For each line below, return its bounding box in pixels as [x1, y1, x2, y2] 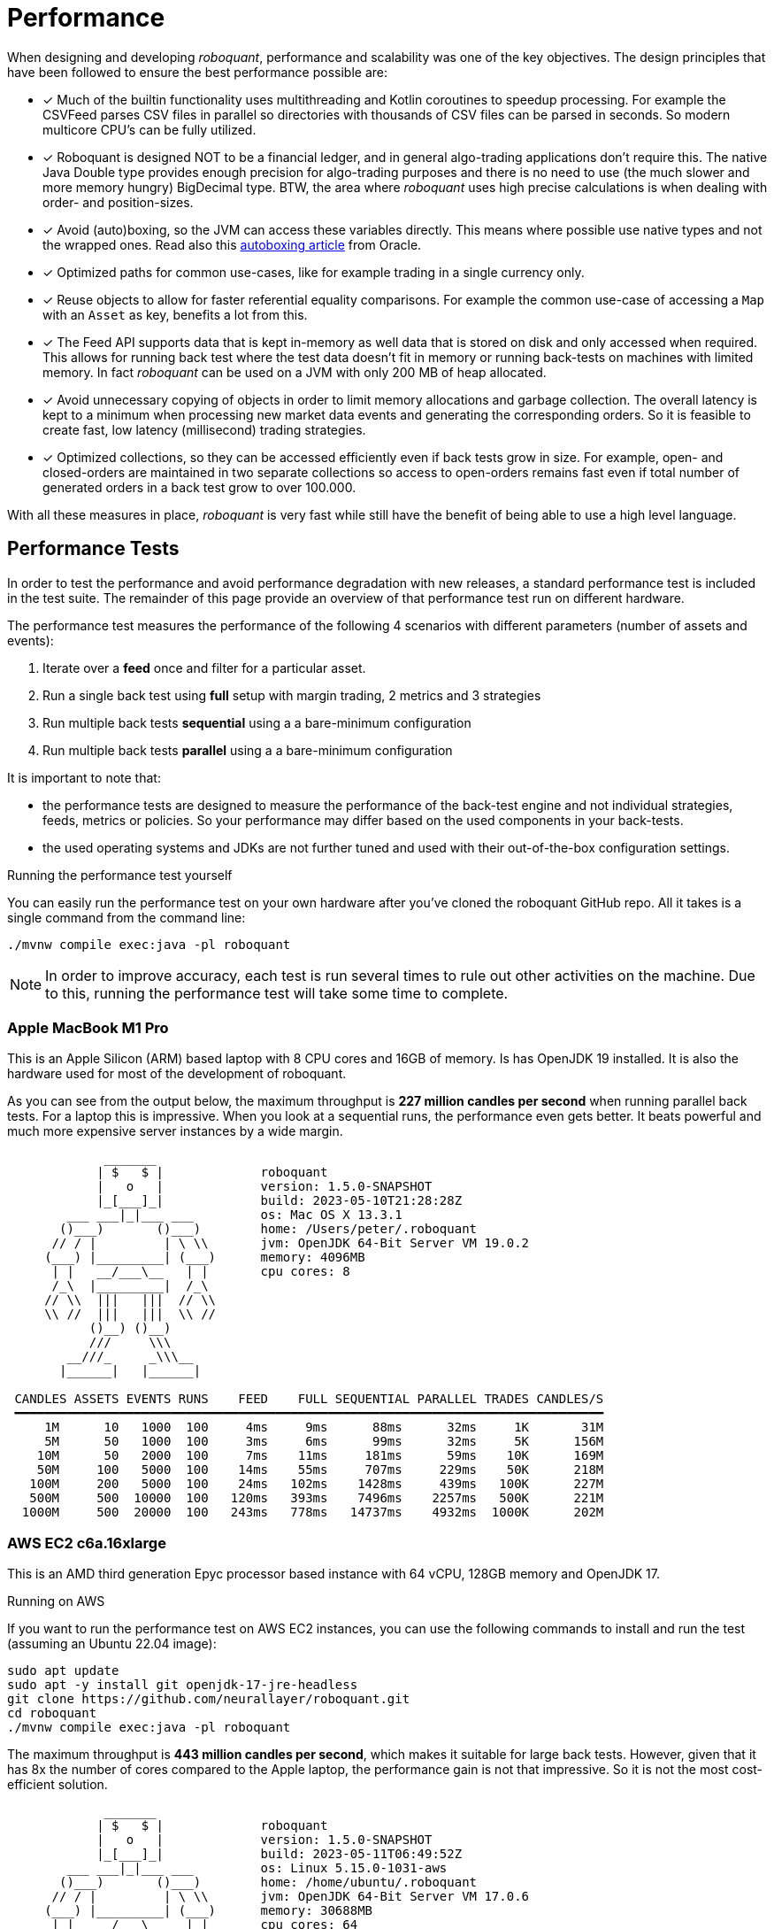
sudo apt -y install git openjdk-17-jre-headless [7, 1678, 358, 1693]
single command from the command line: [7, 909, 246, 925]
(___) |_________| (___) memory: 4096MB [44, 1250, 365, 1265]
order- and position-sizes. [42, 194, 194, 210]
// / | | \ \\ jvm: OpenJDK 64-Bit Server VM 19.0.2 [51, 1236, 530, 1251]
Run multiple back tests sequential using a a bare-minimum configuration [42, 714, 471, 730]
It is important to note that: [7, 769, 161, 785]
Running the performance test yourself [7, 867, 233, 883]
